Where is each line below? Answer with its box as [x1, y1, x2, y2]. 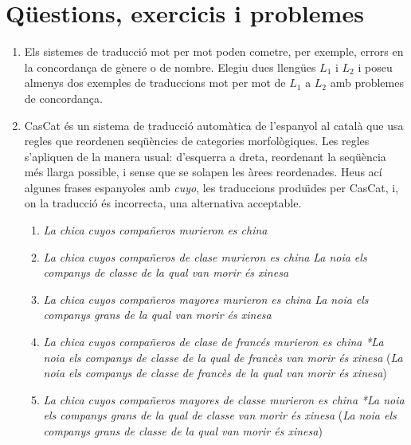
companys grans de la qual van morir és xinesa [43, 306, 272, 323]
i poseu [358, 58, 393, 75]
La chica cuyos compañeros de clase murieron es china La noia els [43, 248, 367, 265]
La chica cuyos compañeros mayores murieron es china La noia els [43, 290, 369, 307]
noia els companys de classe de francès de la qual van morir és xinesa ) [43, 364, 387, 381]
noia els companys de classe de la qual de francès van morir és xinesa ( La [43, 349, 403, 365]
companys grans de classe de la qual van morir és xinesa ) [43, 423, 323, 439]
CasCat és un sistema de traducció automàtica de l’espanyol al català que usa [24, 116, 404, 133]
